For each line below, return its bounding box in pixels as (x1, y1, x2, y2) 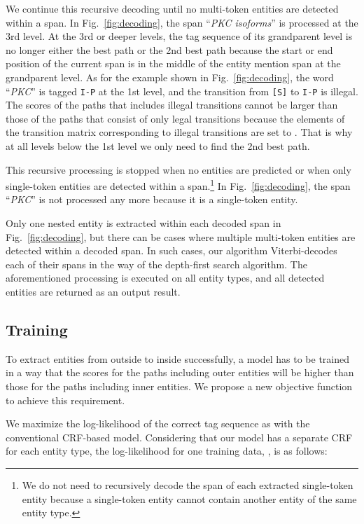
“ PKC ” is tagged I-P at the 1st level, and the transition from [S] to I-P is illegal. (6, 83, 358, 98)
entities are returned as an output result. (6, 284, 181, 298)
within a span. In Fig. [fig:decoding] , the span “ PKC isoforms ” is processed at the (6, 15, 358, 29)
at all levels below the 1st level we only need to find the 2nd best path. (6, 139, 310, 153)
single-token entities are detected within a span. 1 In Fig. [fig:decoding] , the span (6, 177, 351, 193)
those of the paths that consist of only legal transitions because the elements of (6, 111, 345, 125)
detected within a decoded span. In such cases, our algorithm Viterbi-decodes (6, 243, 337, 258)
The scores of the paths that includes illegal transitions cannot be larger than (6, 97, 338, 112)
